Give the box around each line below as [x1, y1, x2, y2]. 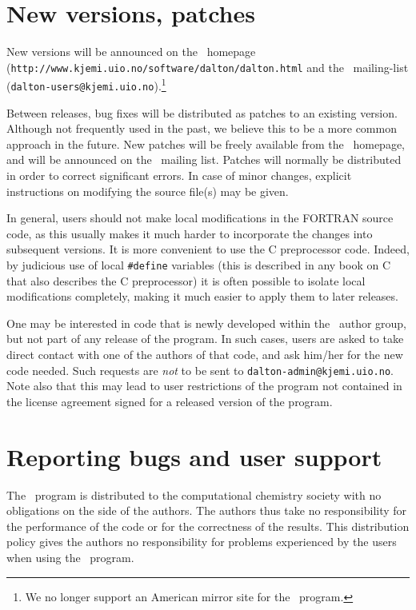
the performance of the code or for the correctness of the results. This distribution [6, 517, 410, 534]
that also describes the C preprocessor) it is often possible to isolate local [6, 272, 366, 289]
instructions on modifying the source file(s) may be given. [6, 182, 289, 199]
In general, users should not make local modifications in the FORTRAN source [6, 209, 394, 226]
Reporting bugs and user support [6, 440, 382, 472]
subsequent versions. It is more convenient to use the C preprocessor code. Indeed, [6, 241, 410, 257]
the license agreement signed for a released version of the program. [6, 393, 333, 409]
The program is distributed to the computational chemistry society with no [6, 486, 382, 503]
